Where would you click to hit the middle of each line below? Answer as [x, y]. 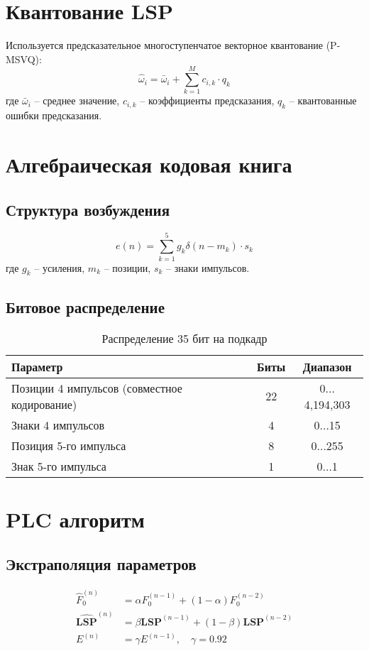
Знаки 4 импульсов [58, 425]
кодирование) [44, 404]
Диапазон [327, 366]
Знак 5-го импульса [59, 466]
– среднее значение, [77, 100]
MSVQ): [24, 59]
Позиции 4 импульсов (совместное [97, 388]
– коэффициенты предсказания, [207, 100]
